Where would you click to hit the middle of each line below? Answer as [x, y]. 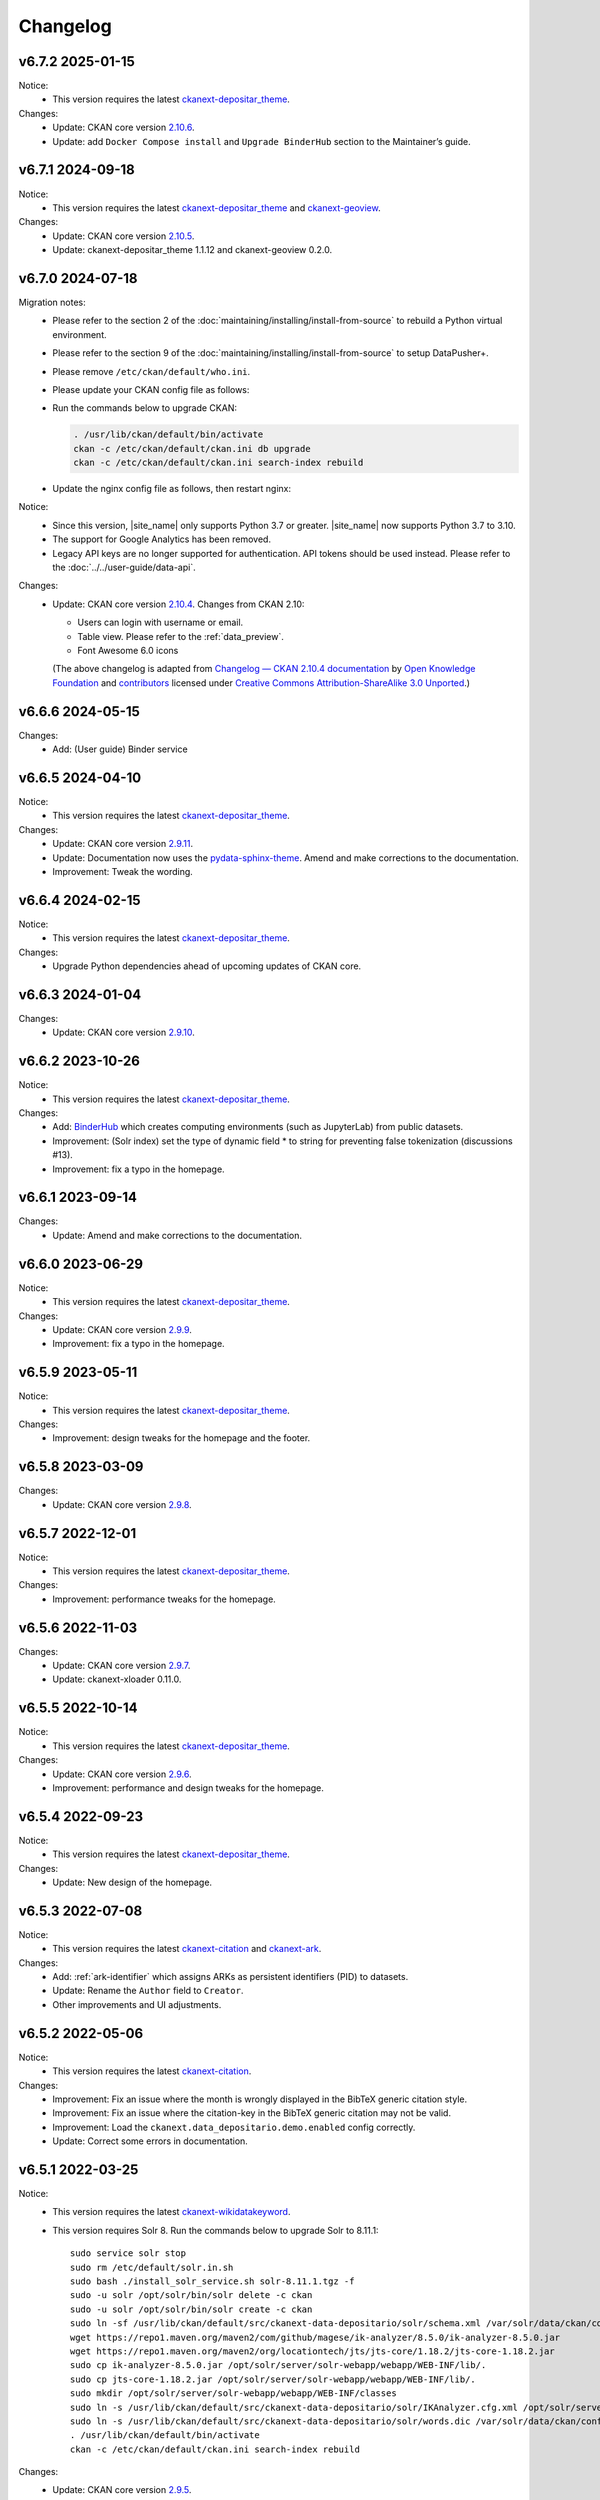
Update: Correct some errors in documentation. [150, 2141]
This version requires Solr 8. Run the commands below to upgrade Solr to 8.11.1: [215, 2230]
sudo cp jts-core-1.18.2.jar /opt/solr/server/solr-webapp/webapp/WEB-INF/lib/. [273, 2379]
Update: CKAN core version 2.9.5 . [122, 2490]
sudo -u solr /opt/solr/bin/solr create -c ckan [191, 2309]
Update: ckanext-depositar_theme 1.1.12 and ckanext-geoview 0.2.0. [192, 250]
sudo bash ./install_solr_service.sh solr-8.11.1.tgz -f [212, 2281]
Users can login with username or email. [160, 622]
